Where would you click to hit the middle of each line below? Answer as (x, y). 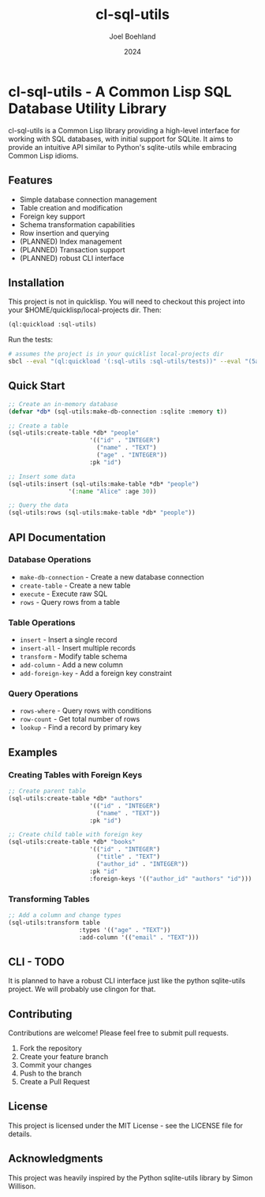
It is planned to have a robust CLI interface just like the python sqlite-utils (127, 981)
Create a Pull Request (55, 1082)
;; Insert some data (42, 476)
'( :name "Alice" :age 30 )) (112, 491)
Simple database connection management (88, 199)
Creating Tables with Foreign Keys (75, 774)
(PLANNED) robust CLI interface (72, 258)
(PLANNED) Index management (71, 241)
